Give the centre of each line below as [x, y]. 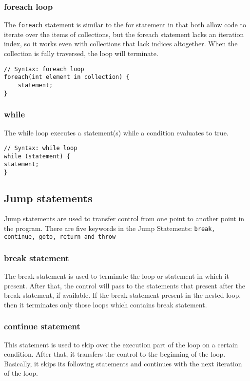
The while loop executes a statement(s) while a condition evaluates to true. [116, 132]
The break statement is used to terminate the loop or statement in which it [116, 276]
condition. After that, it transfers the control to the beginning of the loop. [115, 354]
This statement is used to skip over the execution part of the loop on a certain [121, 344]
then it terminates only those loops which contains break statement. [106, 304]
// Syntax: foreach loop [44, 69]
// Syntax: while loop [41, 148]
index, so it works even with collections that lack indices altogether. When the [121, 44]
